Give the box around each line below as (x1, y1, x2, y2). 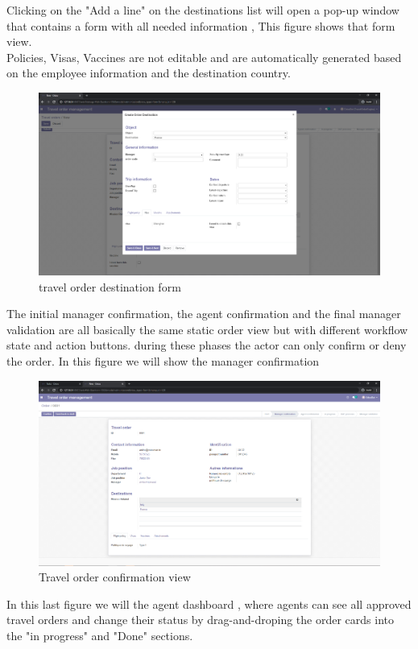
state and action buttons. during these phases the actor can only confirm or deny (6, 337, 407, 353)
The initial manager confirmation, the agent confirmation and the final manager (6, 305, 401, 322)
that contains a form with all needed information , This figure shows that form (6, 17, 395, 34)
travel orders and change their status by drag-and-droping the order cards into (6, 611, 394, 628)
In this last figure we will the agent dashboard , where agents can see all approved (6, 595, 412, 612)
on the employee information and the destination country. (6, 64, 291, 81)
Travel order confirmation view (39, 568, 191, 585)
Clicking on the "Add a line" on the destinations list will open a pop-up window (6, 2, 399, 18)
